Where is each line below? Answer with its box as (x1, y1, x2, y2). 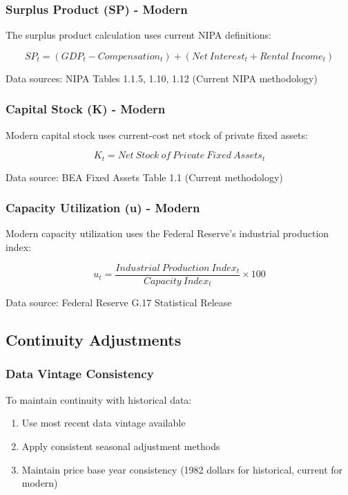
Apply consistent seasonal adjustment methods (21, 438, 220, 453)
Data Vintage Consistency (6, 365, 154, 382)
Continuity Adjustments (6, 329, 182, 351)
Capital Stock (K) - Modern (6, 100, 166, 118)
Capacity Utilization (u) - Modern (6, 199, 200, 216)
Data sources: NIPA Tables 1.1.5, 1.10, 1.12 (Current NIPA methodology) (6, 71, 318, 85)
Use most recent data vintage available (21, 415, 186, 430)
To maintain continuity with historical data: (6, 392, 192, 407)
